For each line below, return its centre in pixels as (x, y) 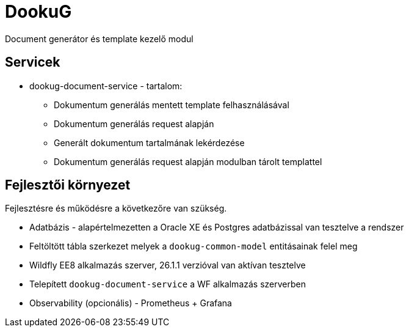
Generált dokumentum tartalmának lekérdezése (149, 142)
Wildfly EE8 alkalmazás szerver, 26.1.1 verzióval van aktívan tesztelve (168, 265)
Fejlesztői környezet (68, 185)
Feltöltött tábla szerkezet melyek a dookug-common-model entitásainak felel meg (194, 246)
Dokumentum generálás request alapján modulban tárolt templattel (188, 161)
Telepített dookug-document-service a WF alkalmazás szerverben (168, 284)
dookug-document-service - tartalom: (106, 86)
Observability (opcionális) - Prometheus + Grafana (131, 303)
